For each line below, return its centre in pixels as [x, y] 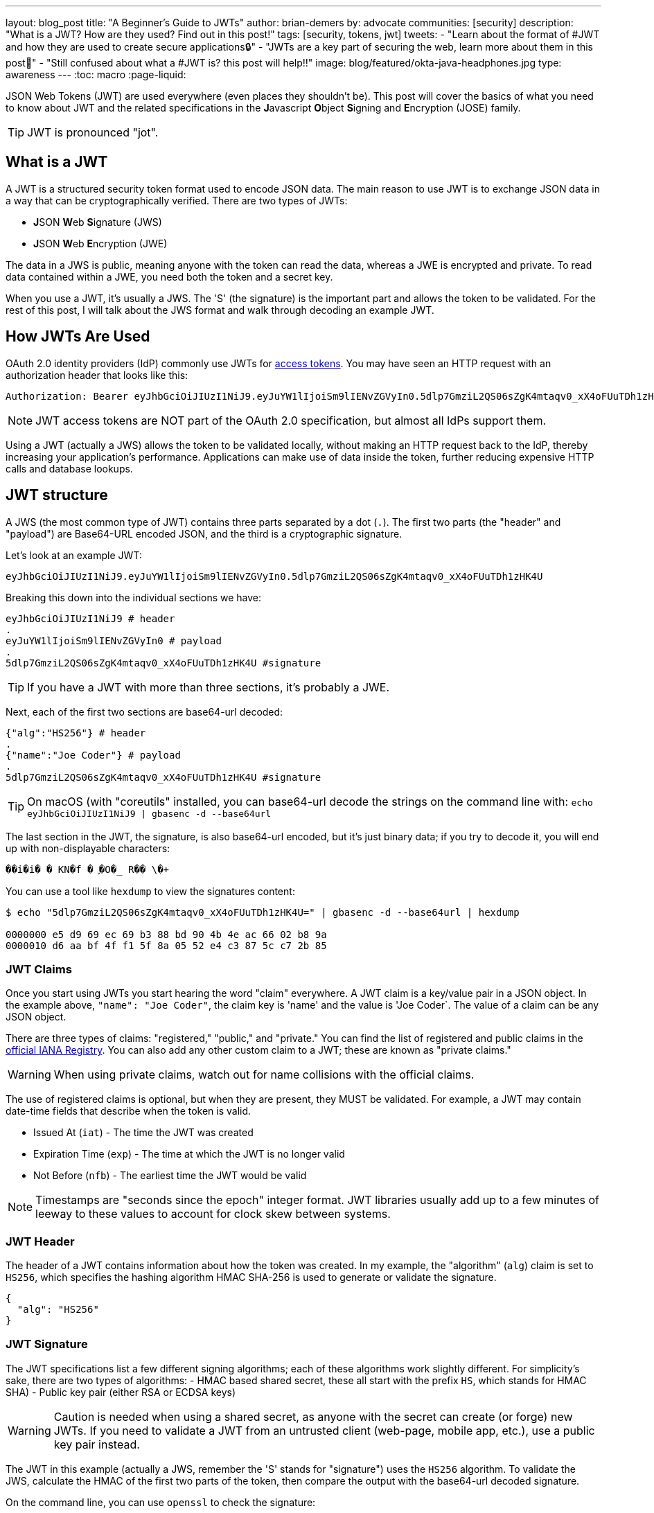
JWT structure [57, 495]
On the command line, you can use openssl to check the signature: [161, 1502]
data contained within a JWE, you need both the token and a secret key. [169, 276]
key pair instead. [97, 1444]
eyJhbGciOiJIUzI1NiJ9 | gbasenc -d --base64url [149, 813]
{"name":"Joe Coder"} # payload [93, 755]
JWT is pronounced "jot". [93, 132]
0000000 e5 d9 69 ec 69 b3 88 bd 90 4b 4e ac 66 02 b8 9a [166, 934]
